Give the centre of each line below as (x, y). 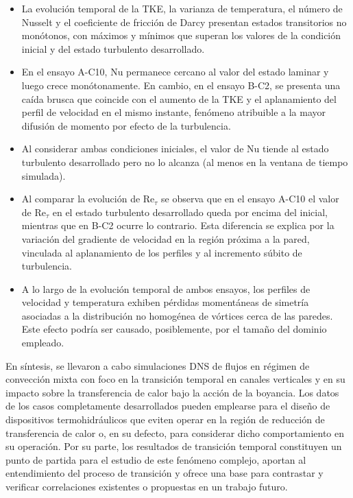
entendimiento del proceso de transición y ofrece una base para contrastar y (165, 473)
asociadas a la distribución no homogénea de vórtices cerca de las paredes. (177, 315)
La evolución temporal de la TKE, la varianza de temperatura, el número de (182, 8)
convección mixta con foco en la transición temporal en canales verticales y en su (175, 379)
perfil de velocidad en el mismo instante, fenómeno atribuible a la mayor (174, 112)
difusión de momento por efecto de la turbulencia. (126, 125)
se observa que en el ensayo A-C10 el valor (250, 199)
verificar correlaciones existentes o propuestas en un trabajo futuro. (147, 486)
